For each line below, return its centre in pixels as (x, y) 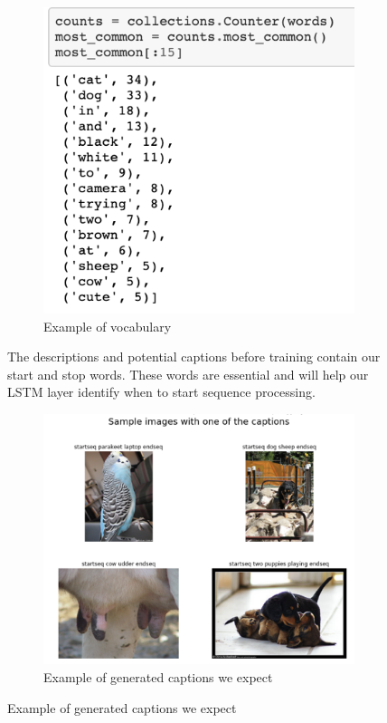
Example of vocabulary (108, 326)
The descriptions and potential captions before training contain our (194, 357)
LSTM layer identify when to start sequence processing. (161, 392)
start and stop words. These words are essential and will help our (188, 374)
